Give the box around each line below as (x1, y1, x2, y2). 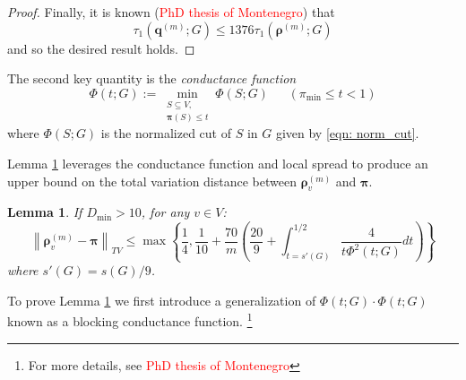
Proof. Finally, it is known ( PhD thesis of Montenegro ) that (7, 3, 335, 21)
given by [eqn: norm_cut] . (275, 124, 419, 142)
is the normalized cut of (100, 124, 231, 142)
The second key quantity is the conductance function (7, 69, 297, 88)
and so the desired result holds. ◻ (7, 39, 195, 57)
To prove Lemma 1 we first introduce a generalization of (7, 290, 316, 309)
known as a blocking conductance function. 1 (7, 309, 253, 331)
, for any (141, 203, 190, 221)
